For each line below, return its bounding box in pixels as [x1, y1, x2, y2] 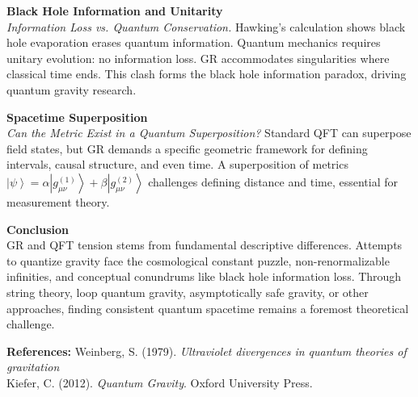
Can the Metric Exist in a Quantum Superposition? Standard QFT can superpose [6, 124, 412, 141]
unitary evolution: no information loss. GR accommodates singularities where [6, 49, 390, 66]
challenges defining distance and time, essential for [148, 173, 398, 190]
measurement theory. [6, 193, 110, 210]
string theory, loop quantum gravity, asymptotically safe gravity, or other [6, 283, 369, 300]
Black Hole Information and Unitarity [6, 2, 223, 19]
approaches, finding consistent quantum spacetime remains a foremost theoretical [6, 299, 409, 316]
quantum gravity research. [6, 81, 137, 98]
